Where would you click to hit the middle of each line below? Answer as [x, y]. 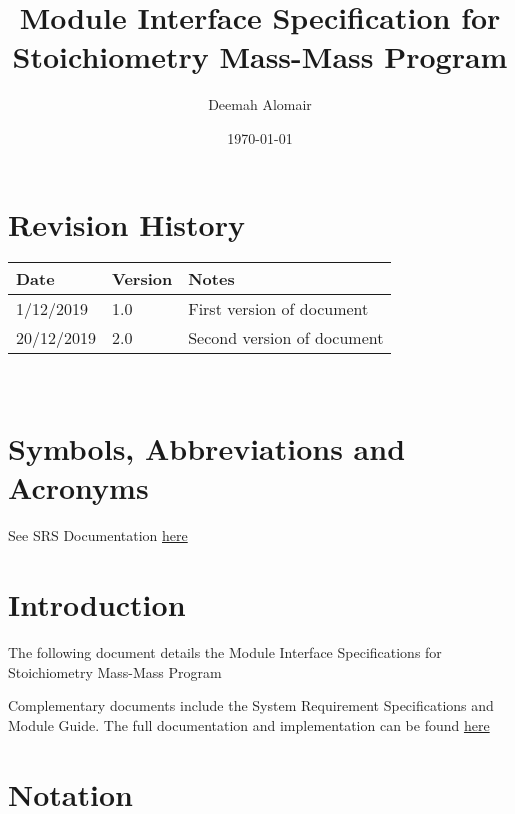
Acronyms [78, 487]
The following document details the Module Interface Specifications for [225, 652]
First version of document [278, 309]
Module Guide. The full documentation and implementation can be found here [249, 724]
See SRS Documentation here [98, 535]
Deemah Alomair [260, 104]
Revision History [126, 223]
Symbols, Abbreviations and [207, 448]
